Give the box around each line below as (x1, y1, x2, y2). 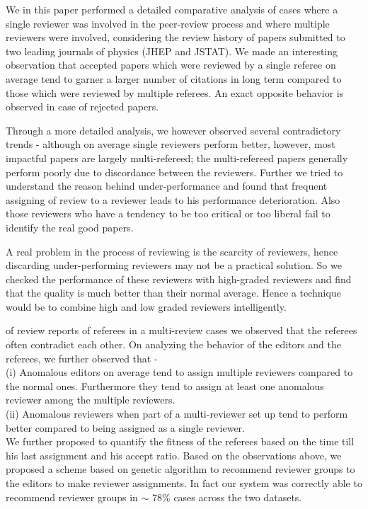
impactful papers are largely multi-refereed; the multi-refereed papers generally (6, 150, 348, 165)
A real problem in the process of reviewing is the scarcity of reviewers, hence (6, 244, 338, 258)
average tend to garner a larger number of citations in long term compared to (6, 71, 342, 86)
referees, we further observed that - (6, 350, 158, 365)
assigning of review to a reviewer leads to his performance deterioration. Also (6, 192, 340, 207)
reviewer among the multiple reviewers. (6, 392, 176, 407)
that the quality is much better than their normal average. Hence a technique (6, 285, 341, 300)
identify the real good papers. (6, 219, 134, 234)
